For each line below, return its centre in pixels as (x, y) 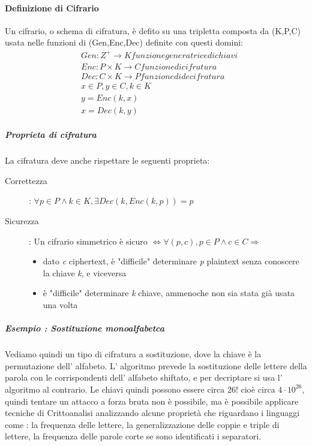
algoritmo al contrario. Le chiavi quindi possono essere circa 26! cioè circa (140, 389)
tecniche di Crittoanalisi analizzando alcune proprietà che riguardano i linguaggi (152, 413)
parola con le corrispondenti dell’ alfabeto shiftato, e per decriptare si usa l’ (144, 377)
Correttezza (26, 180)
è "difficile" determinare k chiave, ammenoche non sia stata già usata (169, 293)
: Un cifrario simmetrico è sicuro (88, 241)
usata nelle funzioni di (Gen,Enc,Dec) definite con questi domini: (124, 42)
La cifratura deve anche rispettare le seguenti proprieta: (107, 160)
